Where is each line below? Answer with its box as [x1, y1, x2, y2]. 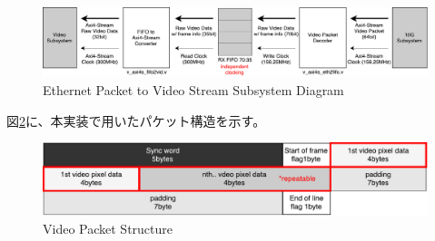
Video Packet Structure [43, 218, 173, 237]
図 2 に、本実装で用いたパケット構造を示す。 [6, 111, 266, 130]
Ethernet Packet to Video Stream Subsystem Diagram [43, 81, 344, 100]
